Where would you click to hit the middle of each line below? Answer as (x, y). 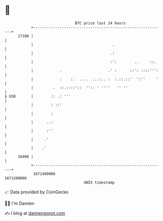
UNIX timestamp (99, 182)
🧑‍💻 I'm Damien (20, 203)
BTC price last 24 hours (100, 23)
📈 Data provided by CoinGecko (37, 192)
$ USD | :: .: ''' (38, 96)
